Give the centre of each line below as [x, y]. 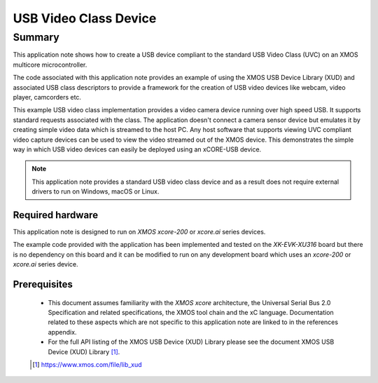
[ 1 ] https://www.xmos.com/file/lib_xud [87, 364]
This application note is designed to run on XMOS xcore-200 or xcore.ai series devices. [139, 231]
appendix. [62, 332]
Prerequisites [43, 284]
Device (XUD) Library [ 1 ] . [84, 351]
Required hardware [55, 215]
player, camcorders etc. [47, 97]
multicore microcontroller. [50, 65]
